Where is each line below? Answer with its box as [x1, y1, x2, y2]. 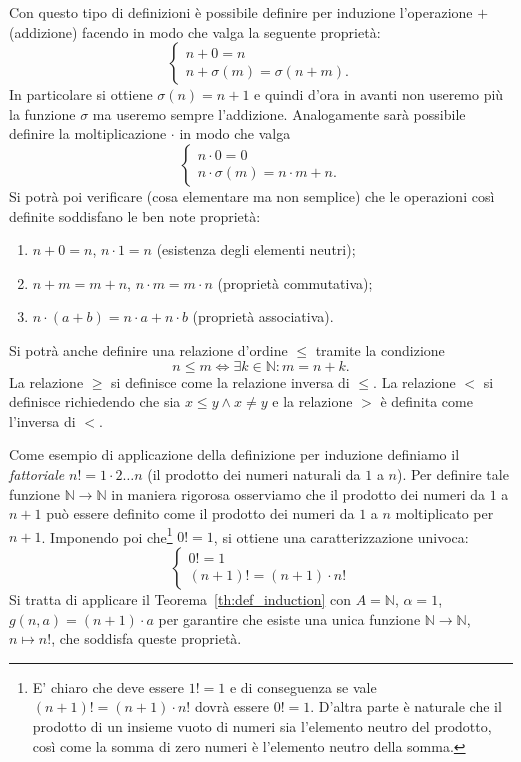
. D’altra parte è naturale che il [310, 696, 502, 717]
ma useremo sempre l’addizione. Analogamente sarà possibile [92, 103, 466, 124]
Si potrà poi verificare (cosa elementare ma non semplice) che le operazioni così [9, 185, 495, 206]
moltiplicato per [395, 503, 494, 524]
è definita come [380, 391, 473, 412]
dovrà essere [194, 696, 269, 717]
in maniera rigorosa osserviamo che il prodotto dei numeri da [111, 483, 486, 504]
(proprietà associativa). [192, 306, 334, 327]
